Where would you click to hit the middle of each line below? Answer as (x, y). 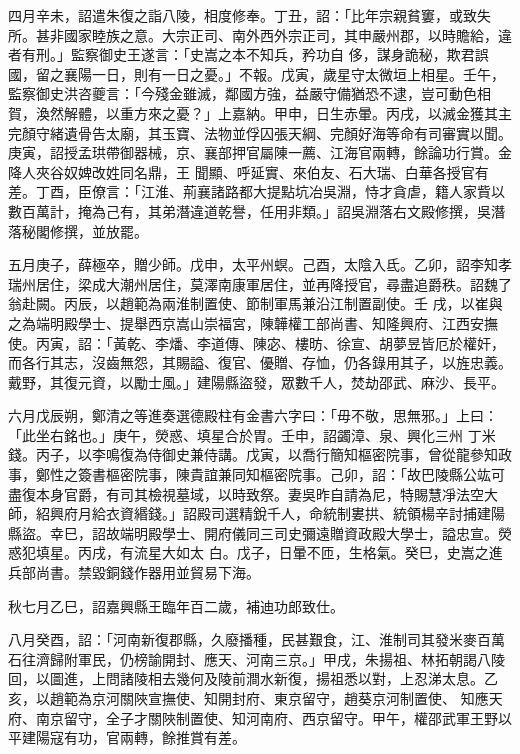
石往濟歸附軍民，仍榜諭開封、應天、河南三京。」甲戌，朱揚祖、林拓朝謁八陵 (256, 658)
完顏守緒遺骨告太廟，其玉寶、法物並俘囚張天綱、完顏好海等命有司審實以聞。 (260, 132)
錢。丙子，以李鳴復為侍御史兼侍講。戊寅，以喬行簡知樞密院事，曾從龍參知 (253, 454)
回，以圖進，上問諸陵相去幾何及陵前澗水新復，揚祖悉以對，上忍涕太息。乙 (253, 678)
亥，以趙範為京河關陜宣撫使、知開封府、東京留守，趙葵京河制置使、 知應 (248, 698)
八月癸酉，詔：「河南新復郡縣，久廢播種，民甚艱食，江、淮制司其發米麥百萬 (256, 639)
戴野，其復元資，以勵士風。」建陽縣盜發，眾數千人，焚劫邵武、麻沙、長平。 (256, 381)
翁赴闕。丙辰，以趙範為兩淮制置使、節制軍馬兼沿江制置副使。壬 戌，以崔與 (255, 303)
